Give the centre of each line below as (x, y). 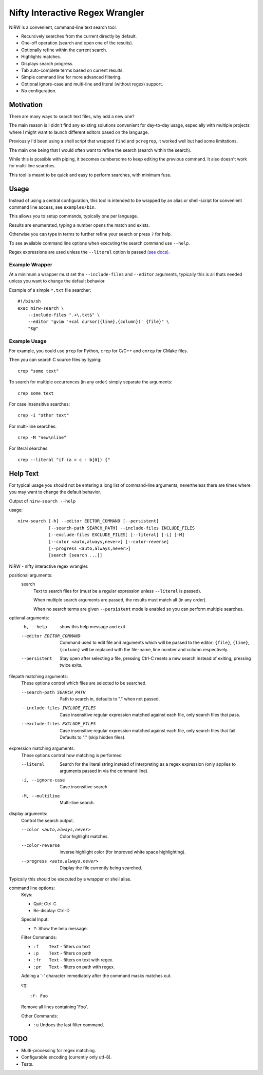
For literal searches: (29, 448)
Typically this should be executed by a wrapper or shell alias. (70, 879)
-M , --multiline (41, 796)
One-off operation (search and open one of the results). (77, 43)
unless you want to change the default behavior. (57, 281)
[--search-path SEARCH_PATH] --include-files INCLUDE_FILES (122, 528)
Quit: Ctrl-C (45, 904)
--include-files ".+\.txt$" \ (64, 315)
